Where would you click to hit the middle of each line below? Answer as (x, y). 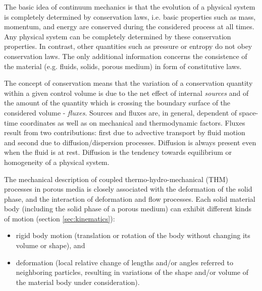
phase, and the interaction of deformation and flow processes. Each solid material (130, 198)
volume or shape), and (50, 245)
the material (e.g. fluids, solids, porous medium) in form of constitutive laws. (123, 66)
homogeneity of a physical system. (57, 162)
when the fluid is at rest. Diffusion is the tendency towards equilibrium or (118, 152)
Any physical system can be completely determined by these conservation (118, 36)
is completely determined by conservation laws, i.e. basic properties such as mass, (130, 16)
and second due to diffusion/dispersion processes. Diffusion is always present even (130, 142)
